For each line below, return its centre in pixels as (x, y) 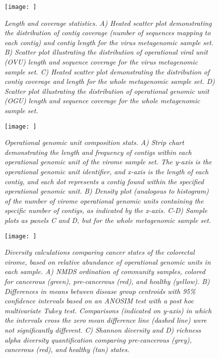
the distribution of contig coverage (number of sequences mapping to (108, 33)
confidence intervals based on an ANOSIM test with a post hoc (99, 301)
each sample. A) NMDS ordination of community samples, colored (105, 271)
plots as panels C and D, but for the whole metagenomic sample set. (108, 220)
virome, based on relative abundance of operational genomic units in (108, 261)
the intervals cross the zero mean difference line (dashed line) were (106, 320)
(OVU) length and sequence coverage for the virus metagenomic (101, 62)
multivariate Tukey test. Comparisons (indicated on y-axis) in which (108, 310)
